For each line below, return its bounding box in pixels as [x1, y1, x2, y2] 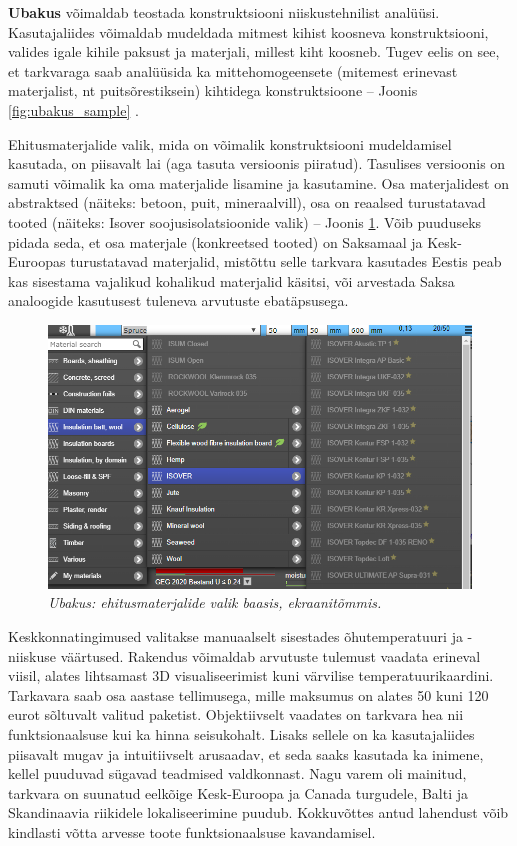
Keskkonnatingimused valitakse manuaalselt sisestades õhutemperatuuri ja [8, 625, 463, 646]
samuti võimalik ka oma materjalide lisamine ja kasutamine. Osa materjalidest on [8, 172, 509, 193]
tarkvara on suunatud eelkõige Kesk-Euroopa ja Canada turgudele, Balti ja [8, 782, 469, 803]
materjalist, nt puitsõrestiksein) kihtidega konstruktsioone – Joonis [8, 80, 418, 101]
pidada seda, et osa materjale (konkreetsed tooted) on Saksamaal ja [8, 231, 423, 252]
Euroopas [8, 251, 66, 272]
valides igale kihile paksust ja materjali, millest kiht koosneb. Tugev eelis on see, [8, 41, 500, 62]
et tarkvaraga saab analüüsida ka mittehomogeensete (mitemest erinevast [8, 60, 458, 81]
